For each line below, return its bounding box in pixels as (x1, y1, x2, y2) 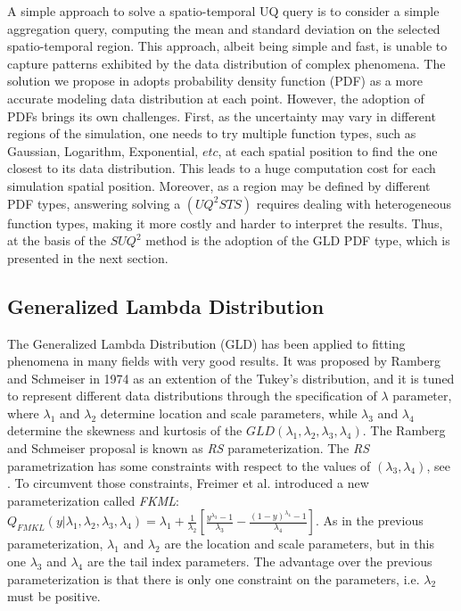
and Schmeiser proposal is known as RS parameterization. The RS (7, 439, 370, 458)
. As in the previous (315, 511, 424, 530)
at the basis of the (7, 231, 106, 250)
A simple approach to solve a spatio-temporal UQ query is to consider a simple (7, 2, 440, 20)
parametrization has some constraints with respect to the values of (7, 456, 371, 475)
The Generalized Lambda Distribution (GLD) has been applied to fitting (7, 334, 406, 352)
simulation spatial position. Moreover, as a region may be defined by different (7, 176, 431, 194)
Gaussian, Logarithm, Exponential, (7, 141, 199, 160)
